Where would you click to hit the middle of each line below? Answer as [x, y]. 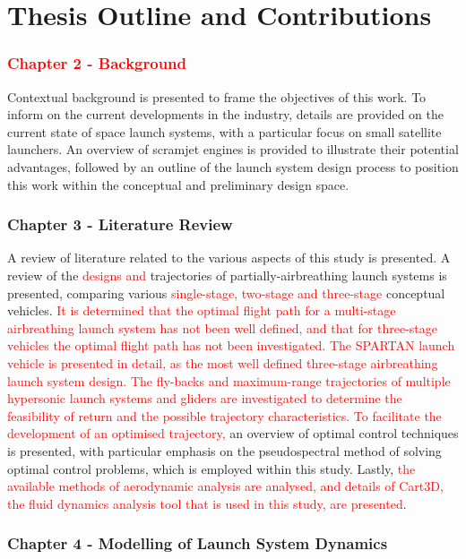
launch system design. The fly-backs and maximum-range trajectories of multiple [229, 380]
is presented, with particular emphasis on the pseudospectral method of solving [224, 450]
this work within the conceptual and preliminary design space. [178, 184]
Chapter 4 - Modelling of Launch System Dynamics [198, 543]
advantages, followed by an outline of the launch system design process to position [233, 166]
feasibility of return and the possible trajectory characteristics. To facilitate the [224, 415]
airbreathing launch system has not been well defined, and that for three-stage [222, 327]
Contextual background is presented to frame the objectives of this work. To [217, 96]
